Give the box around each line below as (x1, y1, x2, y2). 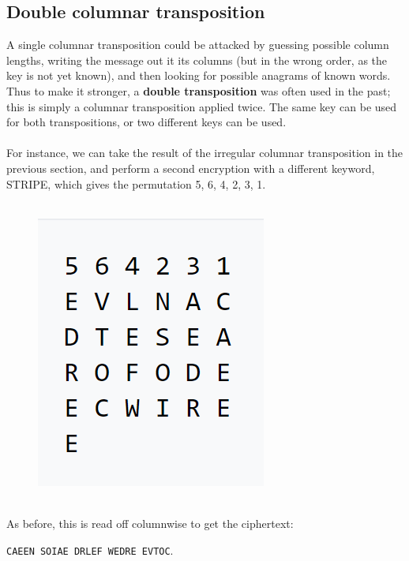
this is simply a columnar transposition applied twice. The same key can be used (6, 98, 397, 114)
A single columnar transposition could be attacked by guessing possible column (6, 36, 389, 53)
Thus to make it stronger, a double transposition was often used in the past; (6, 82, 391, 99)
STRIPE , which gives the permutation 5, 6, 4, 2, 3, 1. (6, 175, 266, 192)
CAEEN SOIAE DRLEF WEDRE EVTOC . (6, 541, 174, 558)
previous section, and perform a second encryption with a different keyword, (6, 159, 375, 176)
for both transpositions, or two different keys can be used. (6, 114, 287, 130)
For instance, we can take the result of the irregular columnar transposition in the (6, 144, 403, 161)
